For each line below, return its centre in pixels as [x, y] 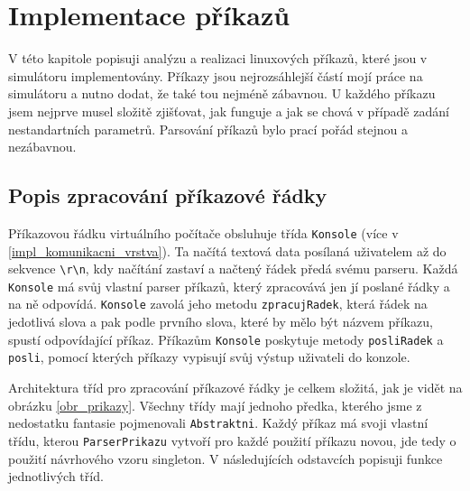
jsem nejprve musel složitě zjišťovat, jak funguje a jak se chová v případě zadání [229, 111]
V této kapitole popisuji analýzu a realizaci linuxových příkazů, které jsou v [218, 58]
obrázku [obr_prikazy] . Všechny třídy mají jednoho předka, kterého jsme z [215, 405]
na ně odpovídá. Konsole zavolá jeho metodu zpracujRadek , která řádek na [218, 304]
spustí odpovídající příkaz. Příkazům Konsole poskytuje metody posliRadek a [226, 339]
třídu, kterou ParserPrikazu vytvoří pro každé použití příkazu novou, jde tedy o [232, 440]
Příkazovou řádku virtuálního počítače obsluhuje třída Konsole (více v [203, 232]
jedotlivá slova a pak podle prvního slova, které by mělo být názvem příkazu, [221, 322]
